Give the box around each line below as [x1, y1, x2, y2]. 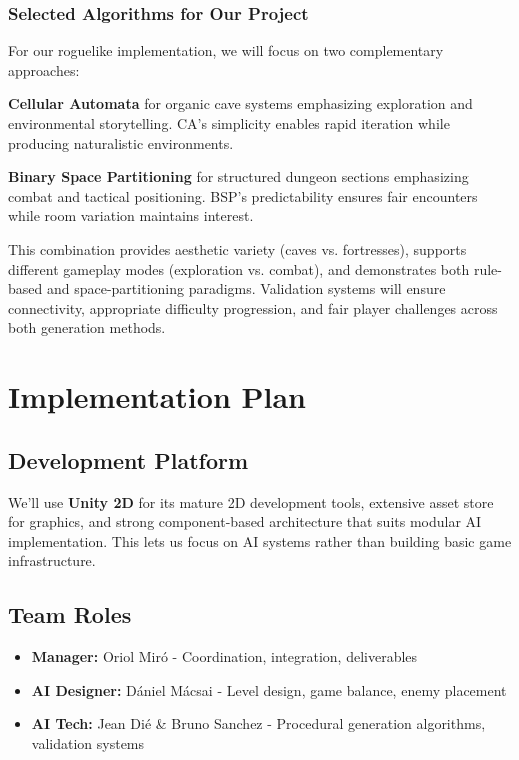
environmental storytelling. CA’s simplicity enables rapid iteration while [8, 113, 450, 133]
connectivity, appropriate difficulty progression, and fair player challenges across [8, 297, 498, 318]
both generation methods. [8, 317, 166, 338]
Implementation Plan [8, 376, 307, 417]
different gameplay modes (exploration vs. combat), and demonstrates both [8, 258, 470, 279]
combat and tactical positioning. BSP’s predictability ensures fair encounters [8, 185, 478, 206]
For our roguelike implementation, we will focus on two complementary [8, 40, 444, 61]
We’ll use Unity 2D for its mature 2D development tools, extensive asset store [8, 491, 494, 512]
